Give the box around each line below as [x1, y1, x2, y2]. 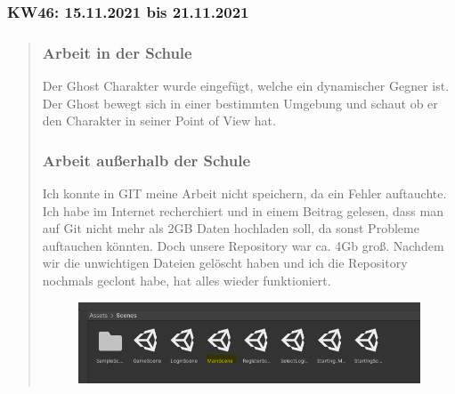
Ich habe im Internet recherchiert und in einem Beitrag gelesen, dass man [42, 201, 443, 220]
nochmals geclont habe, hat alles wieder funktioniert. [42, 271, 331, 290]
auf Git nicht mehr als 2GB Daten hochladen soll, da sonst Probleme [42, 219, 419, 237]
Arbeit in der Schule [42, 41, 192, 63]
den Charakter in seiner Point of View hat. [42, 111, 276, 130]
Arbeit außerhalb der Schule [42, 149, 251, 171]
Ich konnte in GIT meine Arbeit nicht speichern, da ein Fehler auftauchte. [42, 184, 447, 203]
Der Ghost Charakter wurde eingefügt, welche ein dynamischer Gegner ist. [42, 76, 450, 95]
